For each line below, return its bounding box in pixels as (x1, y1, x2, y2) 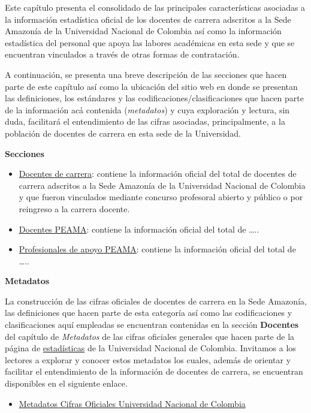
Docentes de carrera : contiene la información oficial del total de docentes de (19, 167, 297, 180)
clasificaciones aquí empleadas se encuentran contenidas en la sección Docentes (5, 318, 299, 331)
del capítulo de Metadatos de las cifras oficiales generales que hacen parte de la (5, 330, 295, 342)
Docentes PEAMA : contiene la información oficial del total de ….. (19, 222, 259, 235)
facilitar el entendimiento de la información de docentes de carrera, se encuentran (5, 365, 303, 378)
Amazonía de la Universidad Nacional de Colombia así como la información (5, 25, 282, 37)
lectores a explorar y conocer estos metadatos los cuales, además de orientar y (5, 353, 291, 366)
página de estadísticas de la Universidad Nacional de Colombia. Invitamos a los (5, 342, 296, 354)
